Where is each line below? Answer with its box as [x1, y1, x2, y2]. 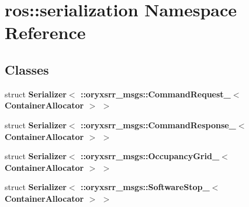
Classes [5, 60, 49, 78]
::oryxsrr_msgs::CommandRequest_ [80, 87, 231, 100]
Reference [5, 20, 86, 44]
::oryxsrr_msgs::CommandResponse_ [80, 118, 236, 131]
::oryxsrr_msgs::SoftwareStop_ [80, 181, 210, 193]
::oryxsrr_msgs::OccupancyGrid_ [80, 150, 220, 162]
